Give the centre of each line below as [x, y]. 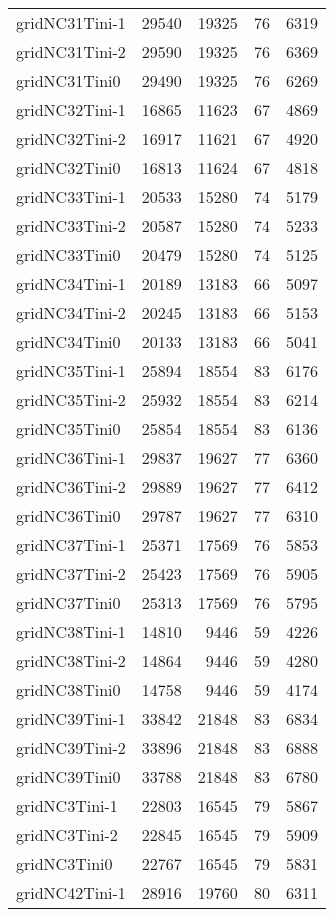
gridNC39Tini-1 [71, 718]
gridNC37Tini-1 [71, 544]
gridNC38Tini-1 [71, 631]
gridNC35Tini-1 [71, 370]
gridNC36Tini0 [68, 515]
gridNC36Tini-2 [71, 486]
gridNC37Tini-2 [71, 573]
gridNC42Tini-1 [71, 892]
